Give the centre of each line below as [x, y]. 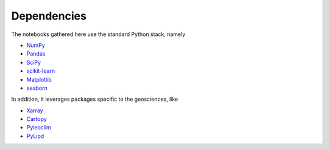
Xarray [35, 111]
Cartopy [37, 119]
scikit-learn [41, 71]
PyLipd [35, 136]
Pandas [36, 54]
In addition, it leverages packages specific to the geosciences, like [95, 99]
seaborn [37, 88]
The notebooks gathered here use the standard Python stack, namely [98, 34]
